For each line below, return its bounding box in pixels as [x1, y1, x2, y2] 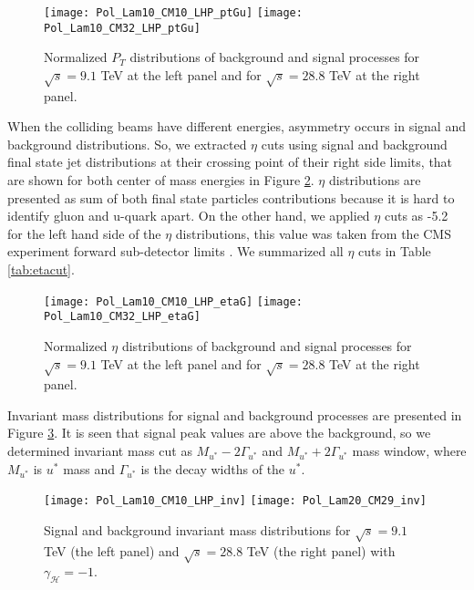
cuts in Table [358, 242, 431, 261]
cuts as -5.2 [384, 206, 448, 225]
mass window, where [352, 441, 467, 461]
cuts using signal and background [261, 134, 448, 153]
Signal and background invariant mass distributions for [44, 520, 351, 539]
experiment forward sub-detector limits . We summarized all [7, 242, 344, 261]
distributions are [328, 171, 421, 190]
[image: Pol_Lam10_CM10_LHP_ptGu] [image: [44, 6, 303, 19]
